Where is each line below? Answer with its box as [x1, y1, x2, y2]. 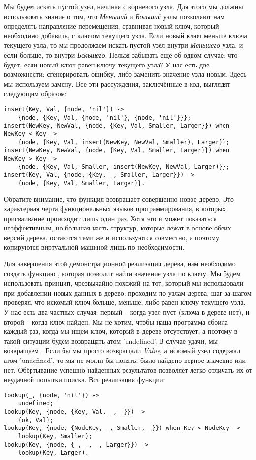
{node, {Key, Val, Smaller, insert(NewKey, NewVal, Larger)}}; [18, 163, 230, 170]
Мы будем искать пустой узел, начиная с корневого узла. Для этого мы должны [4, 1, 243, 11]
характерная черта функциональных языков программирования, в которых [4, 203, 226, 214]
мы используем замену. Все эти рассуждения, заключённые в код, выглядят [4, 78, 230, 89]
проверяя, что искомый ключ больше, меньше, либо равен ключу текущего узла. [4, 297, 246, 307]
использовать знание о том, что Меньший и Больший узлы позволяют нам [4, 11, 224, 21]
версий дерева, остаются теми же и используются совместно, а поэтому [4, 232, 220, 242]
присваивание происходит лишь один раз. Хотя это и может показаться [4, 213, 217, 223]
